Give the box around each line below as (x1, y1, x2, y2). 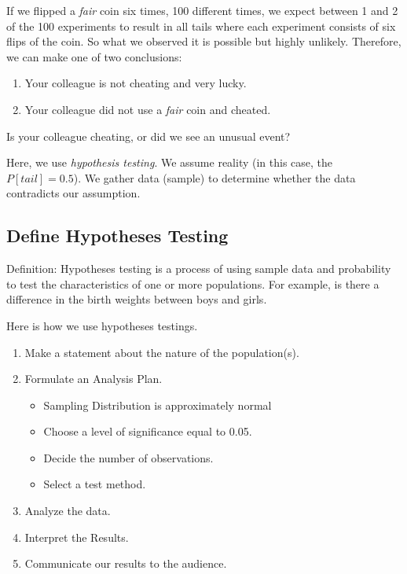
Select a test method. (43, 476, 146, 492)
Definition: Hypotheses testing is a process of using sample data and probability (6, 260, 391, 277)
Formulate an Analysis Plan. (24, 370, 163, 387)
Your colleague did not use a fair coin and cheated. (24, 101, 271, 117)
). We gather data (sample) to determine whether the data (73, 169, 356, 186)
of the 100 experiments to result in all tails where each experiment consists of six (6, 17, 396, 34)
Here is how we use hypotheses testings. (6, 317, 198, 333)
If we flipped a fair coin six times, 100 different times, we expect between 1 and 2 (6, 2, 398, 18)
